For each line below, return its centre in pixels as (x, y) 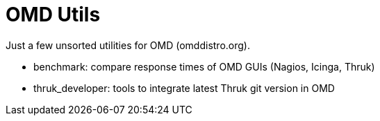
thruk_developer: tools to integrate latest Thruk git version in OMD (184, 88)
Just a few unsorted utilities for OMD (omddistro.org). (128, 45)
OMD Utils (53, 15)
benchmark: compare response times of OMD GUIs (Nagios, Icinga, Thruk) (204, 66)
